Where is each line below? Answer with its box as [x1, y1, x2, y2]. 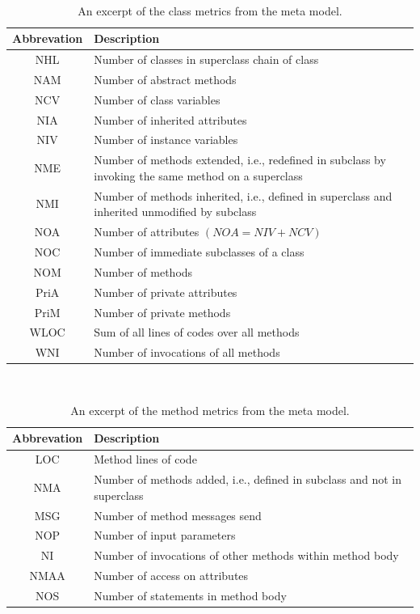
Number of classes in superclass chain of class [94, 51, 319, 68]
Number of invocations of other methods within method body [94, 547, 399, 564]
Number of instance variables [94, 131, 238, 148]
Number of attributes [94, 223, 199, 240]
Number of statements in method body [94, 586, 287, 603]
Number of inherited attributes [94, 111, 247, 128]
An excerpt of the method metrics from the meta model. [70, 401, 350, 418]
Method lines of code [94, 451, 197, 468]
